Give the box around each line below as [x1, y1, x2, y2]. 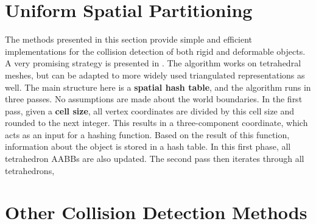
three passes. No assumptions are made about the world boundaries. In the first [5, 93, 303, 105]
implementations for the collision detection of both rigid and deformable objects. [5, 44, 306, 57]
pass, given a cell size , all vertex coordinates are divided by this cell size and [5, 104, 295, 117]
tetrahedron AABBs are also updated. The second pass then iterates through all [5, 152, 304, 165]
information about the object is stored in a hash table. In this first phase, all [5, 140, 291, 153]
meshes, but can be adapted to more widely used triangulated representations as [5, 68, 305, 81]
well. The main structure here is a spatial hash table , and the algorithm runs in [5, 80, 311, 93]
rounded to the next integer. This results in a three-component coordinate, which [5, 116, 308, 129]
